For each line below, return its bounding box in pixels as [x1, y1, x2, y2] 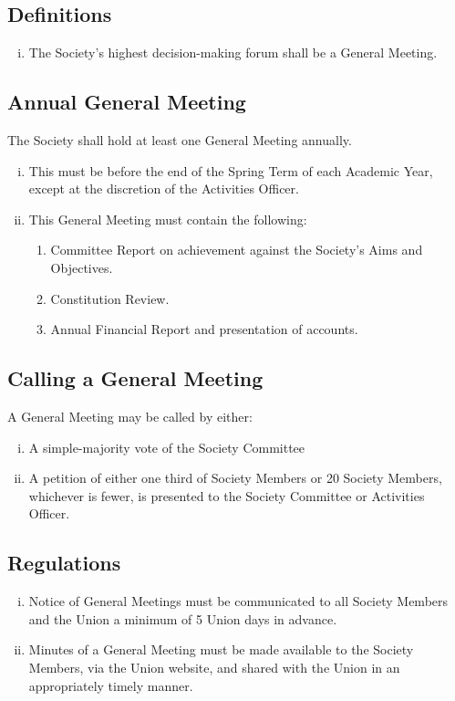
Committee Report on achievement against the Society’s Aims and [50, 240, 423, 259]
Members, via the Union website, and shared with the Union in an [28, 657, 400, 676]
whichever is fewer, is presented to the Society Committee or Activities [28, 486, 425, 505]
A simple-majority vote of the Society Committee [28, 437, 305, 456]
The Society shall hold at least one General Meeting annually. [7, 131, 352, 149]
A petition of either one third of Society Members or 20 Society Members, [28, 468, 442, 487]
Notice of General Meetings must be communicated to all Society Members [28, 591, 449, 611]
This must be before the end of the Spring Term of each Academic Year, [28, 161, 433, 180]
